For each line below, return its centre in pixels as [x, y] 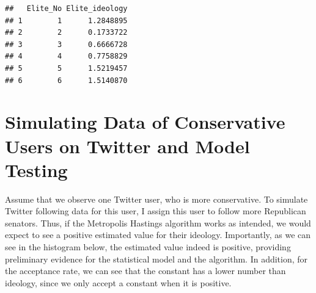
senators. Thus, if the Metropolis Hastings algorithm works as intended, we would [158, 222]
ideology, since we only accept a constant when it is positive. [118, 282]
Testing [36, 169]
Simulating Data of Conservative [145, 122]
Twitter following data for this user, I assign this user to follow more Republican [156, 211]
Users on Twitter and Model [127, 146]
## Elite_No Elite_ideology [66, 9]
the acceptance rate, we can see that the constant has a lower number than [145, 271]
